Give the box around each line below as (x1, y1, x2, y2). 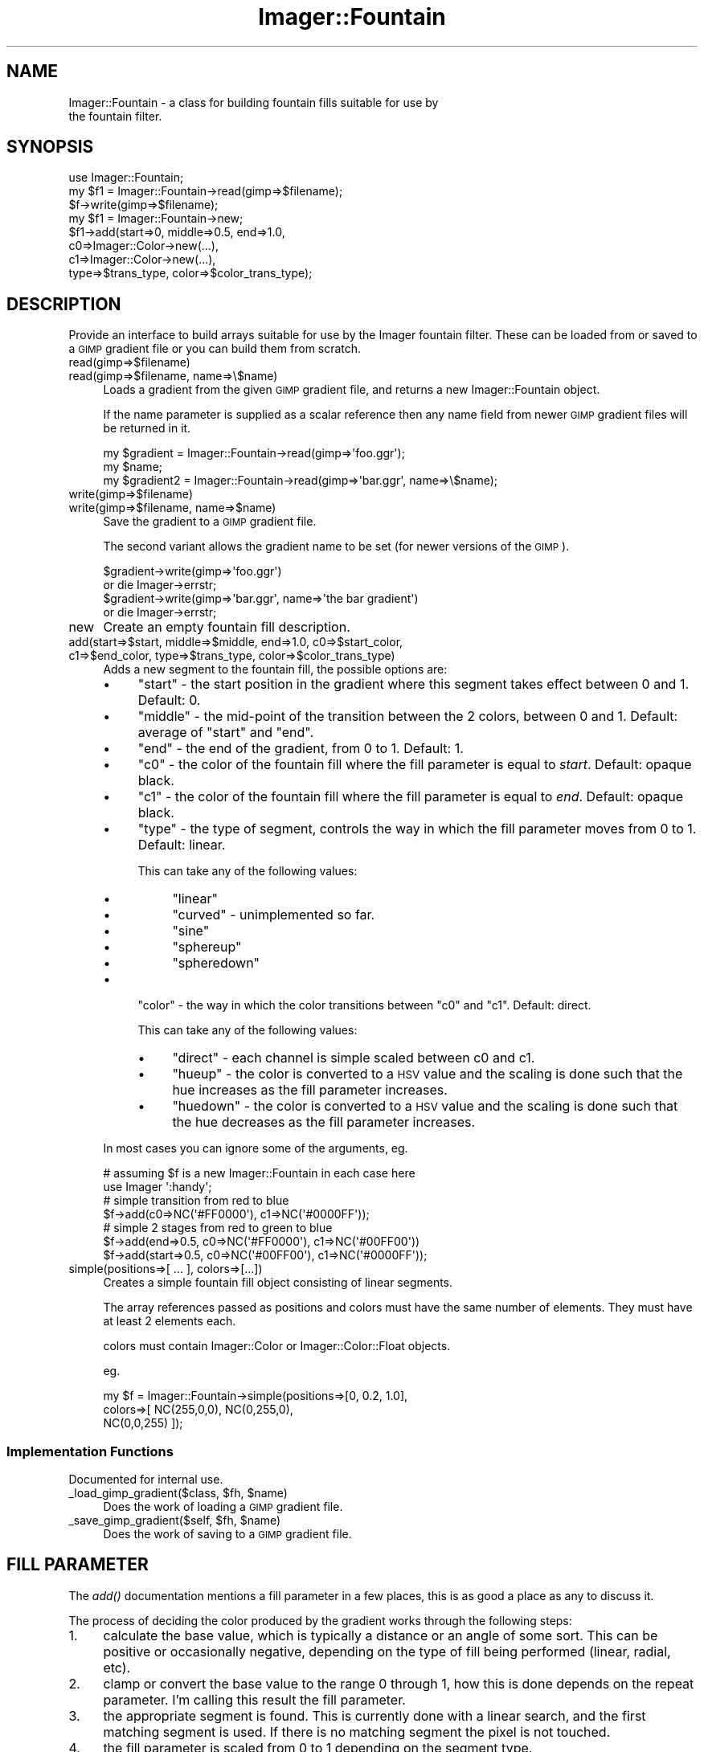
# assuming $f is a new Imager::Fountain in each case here (103, 1166, 415, 1181)
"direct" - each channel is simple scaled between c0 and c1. (172, 1050, 535, 1066)
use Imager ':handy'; (103, 1180, 212, 1194)
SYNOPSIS (6, 137, 94, 158)
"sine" (172, 923, 210, 939)
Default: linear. (137, 837, 226, 853)
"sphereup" (172, 939, 242, 956)
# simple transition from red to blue (103, 1193, 289, 1208)
